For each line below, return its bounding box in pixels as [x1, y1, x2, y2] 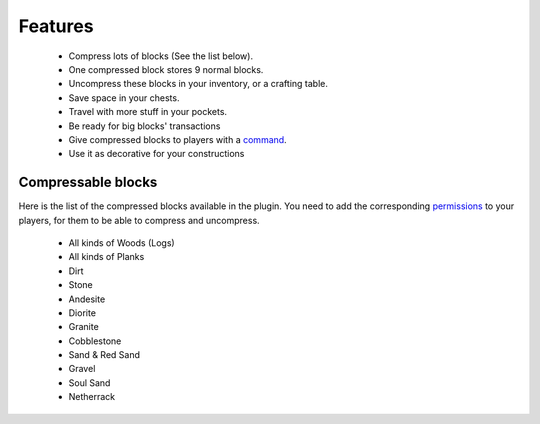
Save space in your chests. [68, 91, 180, 104]
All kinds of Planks [68, 251, 145, 263]
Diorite [68, 306, 97, 319]
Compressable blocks [18, 174, 158, 191]
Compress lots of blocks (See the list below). [68, 50, 254, 62]
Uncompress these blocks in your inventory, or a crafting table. [68, 78, 329, 90]
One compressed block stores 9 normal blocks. [68, 63, 264, 75]
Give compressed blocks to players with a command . [68, 133, 287, 145]
